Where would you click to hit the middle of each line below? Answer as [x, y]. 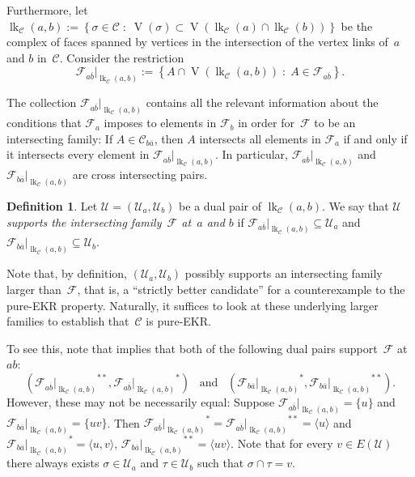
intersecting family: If [60, 138]
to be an [335, 123]
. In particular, [252, 154]
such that [220, 463]
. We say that [356, 206]
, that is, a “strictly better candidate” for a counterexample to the [241, 289]
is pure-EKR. [178, 321]
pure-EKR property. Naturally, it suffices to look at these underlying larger [193, 305]
